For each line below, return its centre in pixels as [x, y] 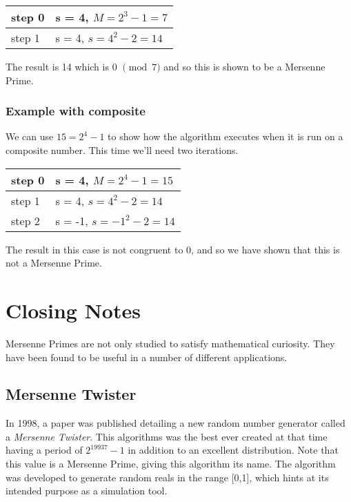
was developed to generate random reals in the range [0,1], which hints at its [167, 477]
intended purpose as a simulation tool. [87, 491]
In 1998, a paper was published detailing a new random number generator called [175, 423]
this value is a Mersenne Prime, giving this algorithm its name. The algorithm [171, 464]
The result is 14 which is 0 [61, 66]
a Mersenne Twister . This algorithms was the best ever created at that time [167, 436]
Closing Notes [73, 310]
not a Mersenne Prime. [54, 263]
